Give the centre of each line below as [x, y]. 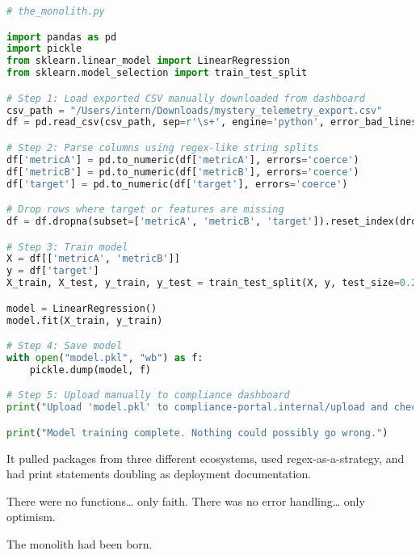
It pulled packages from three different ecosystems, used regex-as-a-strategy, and [206, 458]
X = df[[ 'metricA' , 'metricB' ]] [93, 259]
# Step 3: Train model [67, 247]
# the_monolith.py [56, 11]
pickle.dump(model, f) [90, 370]
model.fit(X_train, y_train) [85, 320]
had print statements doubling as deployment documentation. [159, 474]
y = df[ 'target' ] [53, 271]
